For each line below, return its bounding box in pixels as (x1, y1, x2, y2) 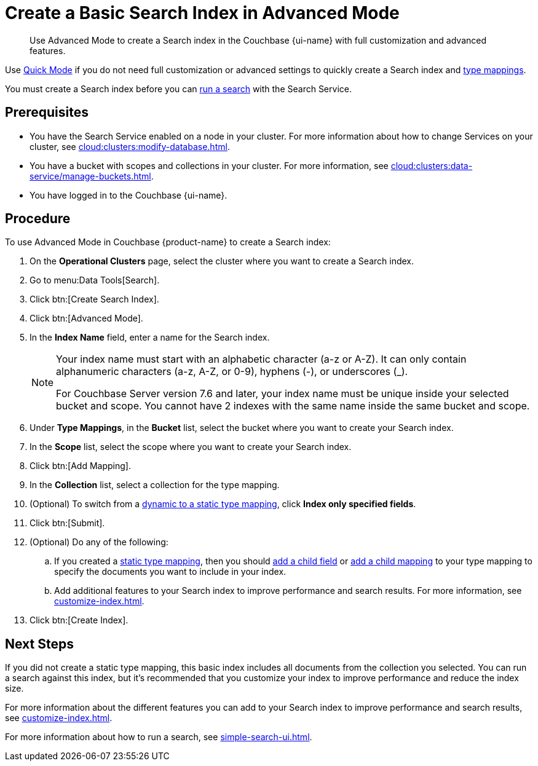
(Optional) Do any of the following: (30, 537, 168, 548)
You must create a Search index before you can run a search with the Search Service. (5, 83, 352, 94)
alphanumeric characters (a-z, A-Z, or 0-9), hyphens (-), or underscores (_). (56, 365, 408, 378)
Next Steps (5, 636, 74, 652)
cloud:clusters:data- (390, 160, 473, 171)
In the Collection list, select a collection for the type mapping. (30, 480, 280, 491)
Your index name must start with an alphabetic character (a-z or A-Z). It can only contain (56, 353, 467, 366)
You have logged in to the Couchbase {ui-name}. (30, 189, 227, 200)
